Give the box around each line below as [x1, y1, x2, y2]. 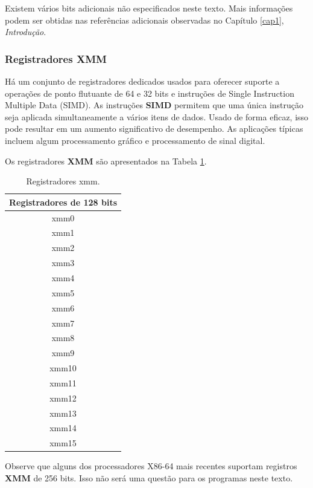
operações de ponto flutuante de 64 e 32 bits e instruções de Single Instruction [5, 86, 294, 99]
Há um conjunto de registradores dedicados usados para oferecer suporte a [5, 75, 280, 87]
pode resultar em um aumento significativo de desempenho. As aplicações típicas [5, 122, 303, 135]
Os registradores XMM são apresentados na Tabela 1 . [5, 154, 207, 167]
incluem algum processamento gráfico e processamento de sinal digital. [5, 134, 265, 146]
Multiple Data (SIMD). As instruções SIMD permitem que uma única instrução [5, 99, 304, 111]
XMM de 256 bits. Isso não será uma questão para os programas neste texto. [5, 471, 293, 484]
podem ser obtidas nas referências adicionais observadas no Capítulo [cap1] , [5, 13, 284, 26]
